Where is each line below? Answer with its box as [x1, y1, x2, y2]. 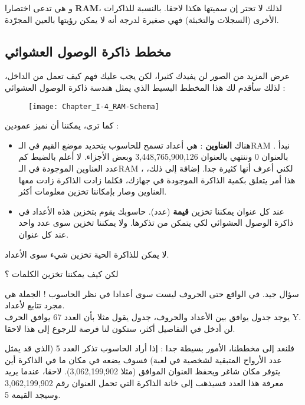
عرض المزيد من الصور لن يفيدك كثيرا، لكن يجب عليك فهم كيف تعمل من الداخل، [5, 70, 290, 82]
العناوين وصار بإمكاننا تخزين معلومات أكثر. [18, 185, 167, 197]
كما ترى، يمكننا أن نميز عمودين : [5, 119, 119, 131]
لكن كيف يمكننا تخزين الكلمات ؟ [5, 268, 119, 280]
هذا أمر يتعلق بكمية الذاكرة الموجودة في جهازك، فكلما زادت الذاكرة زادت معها [18, 173, 296, 186]
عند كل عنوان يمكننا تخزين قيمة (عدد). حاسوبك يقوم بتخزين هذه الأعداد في [18, 205, 284, 217]
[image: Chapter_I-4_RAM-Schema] [28, 102, 159, 111]
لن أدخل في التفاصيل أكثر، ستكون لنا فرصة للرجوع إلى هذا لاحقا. [5, 322, 235, 334]
